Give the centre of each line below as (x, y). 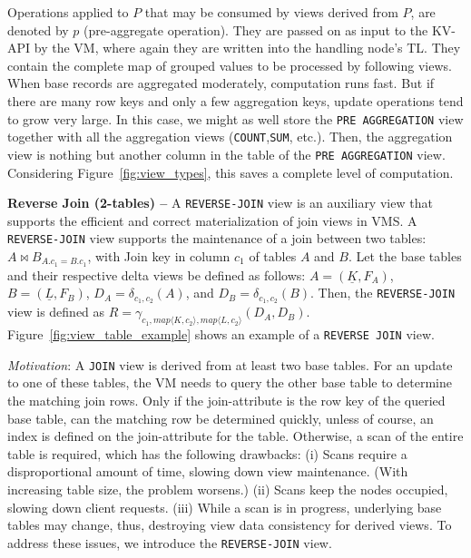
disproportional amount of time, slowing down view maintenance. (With (208, 471)
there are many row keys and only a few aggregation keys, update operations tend (235, 100)
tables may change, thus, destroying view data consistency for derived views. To (230, 525)
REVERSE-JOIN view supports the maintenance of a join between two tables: (217, 238)
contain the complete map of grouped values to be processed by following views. (230, 65)
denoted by (38, 29)
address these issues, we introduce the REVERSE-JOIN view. (170, 542)
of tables (273, 256)
